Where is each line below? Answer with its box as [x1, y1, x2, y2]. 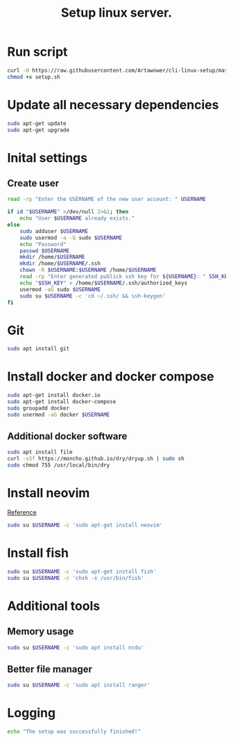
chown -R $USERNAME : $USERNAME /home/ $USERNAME [19, 266, 157, 274]
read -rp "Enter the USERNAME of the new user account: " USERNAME [7, 196, 207, 203]
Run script [7, 44, 68, 60]
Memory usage [7, 626, 74, 638]
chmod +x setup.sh [7, 73, 60, 81]
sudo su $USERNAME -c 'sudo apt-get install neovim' [7, 522, 163, 529]
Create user [7, 177, 60, 189]
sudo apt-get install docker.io [7, 392, 101, 399]
